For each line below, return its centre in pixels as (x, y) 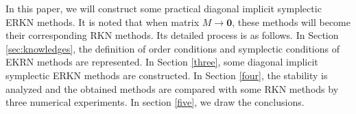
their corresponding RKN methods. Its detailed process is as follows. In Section (172, 35)
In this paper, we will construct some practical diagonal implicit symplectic (164, 8)
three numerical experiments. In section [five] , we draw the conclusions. (155, 102)
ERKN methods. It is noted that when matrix (103, 22)
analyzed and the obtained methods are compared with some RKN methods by (172, 88)
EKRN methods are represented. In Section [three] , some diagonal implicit (162, 62)
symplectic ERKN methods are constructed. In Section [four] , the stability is (167, 75)
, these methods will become (291, 22)
